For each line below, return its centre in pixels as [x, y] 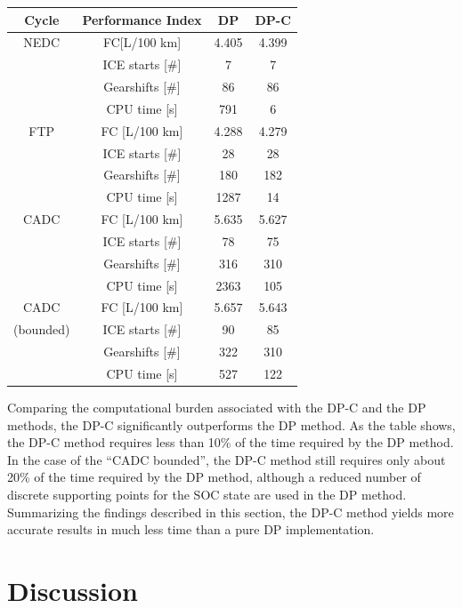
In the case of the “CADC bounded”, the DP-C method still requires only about [227, 459]
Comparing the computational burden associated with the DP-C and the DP [217, 408]
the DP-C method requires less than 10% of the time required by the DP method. [231, 442]
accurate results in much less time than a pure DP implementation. [191, 529]
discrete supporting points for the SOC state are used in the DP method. [207, 495]
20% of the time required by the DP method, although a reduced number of [214, 477]
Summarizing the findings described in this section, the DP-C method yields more [231, 512]
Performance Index [142, 19]
